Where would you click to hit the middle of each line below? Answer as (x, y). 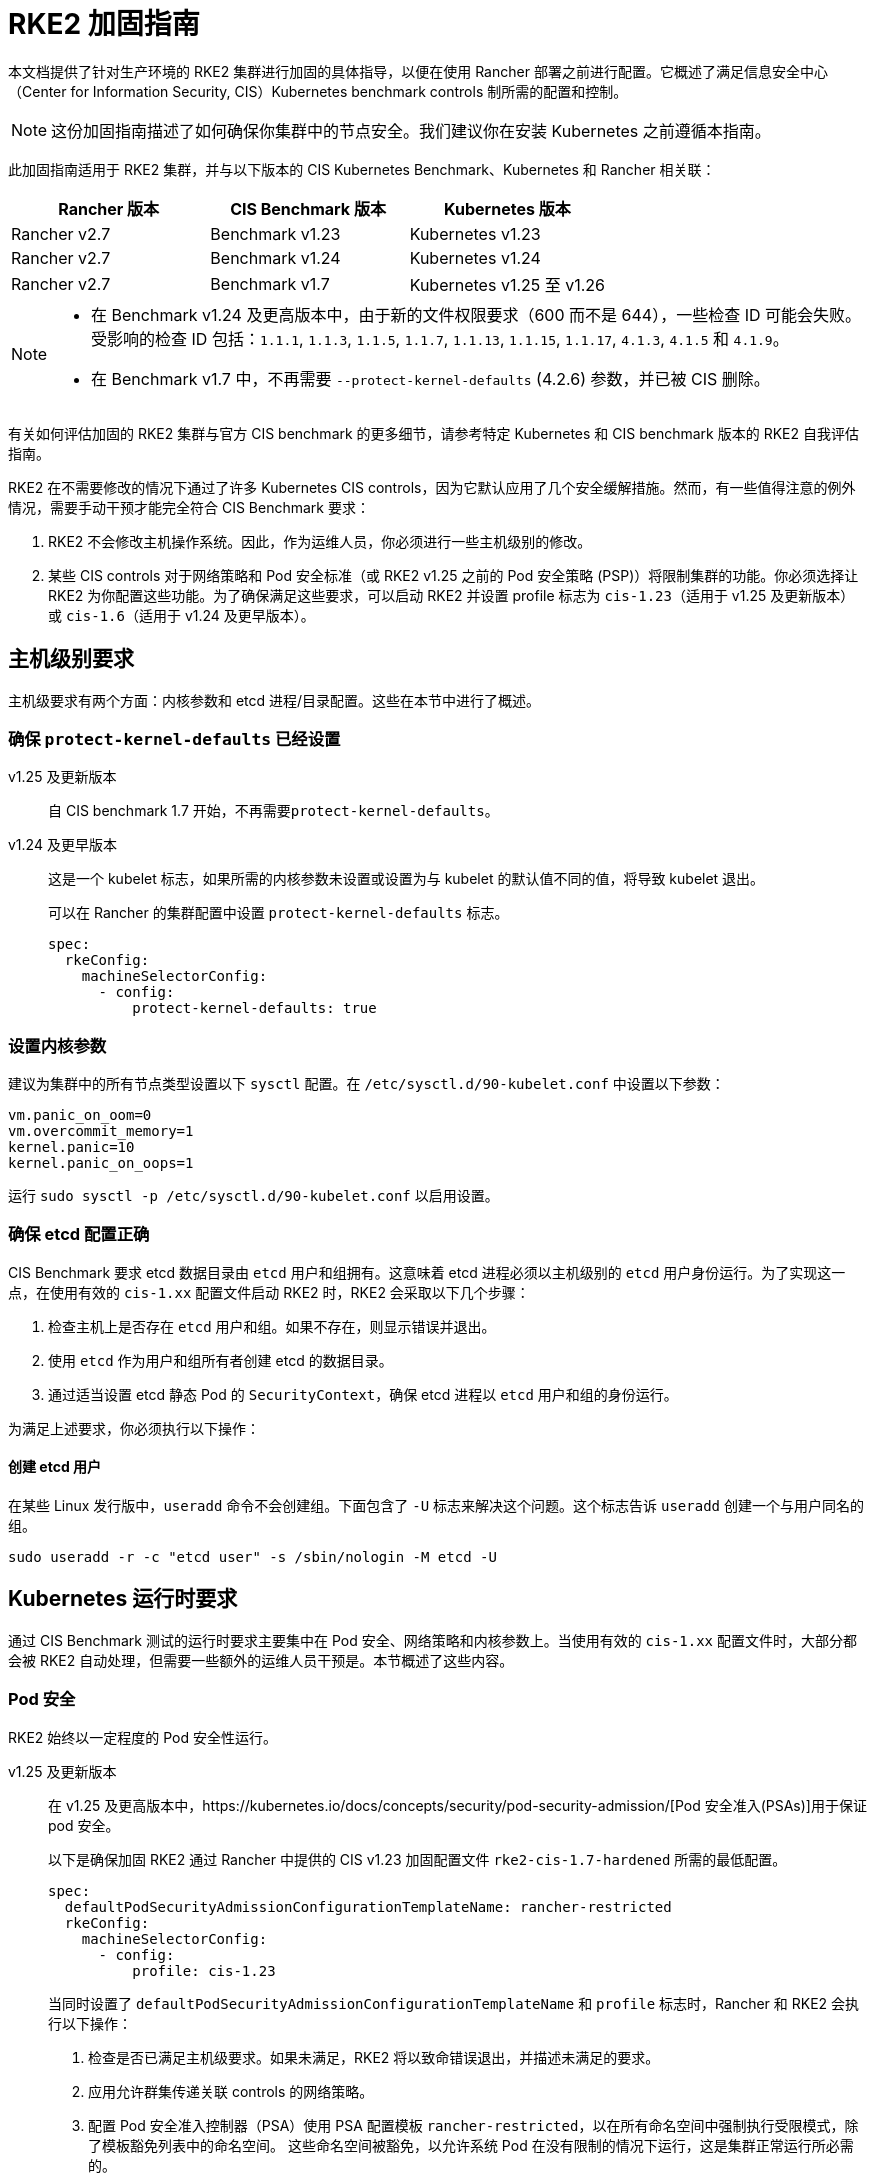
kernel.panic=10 (71, 1147)
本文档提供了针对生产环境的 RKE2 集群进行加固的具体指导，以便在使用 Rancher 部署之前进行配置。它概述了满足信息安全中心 (418, 71)
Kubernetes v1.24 (475, 257)
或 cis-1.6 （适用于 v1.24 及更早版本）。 (181, 615)
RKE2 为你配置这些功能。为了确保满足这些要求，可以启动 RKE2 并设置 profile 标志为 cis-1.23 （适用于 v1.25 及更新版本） (451, 595)
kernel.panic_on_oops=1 (101, 1163)
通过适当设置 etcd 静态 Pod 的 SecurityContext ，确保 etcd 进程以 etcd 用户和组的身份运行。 (363, 1394)
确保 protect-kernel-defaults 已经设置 (174, 738)
